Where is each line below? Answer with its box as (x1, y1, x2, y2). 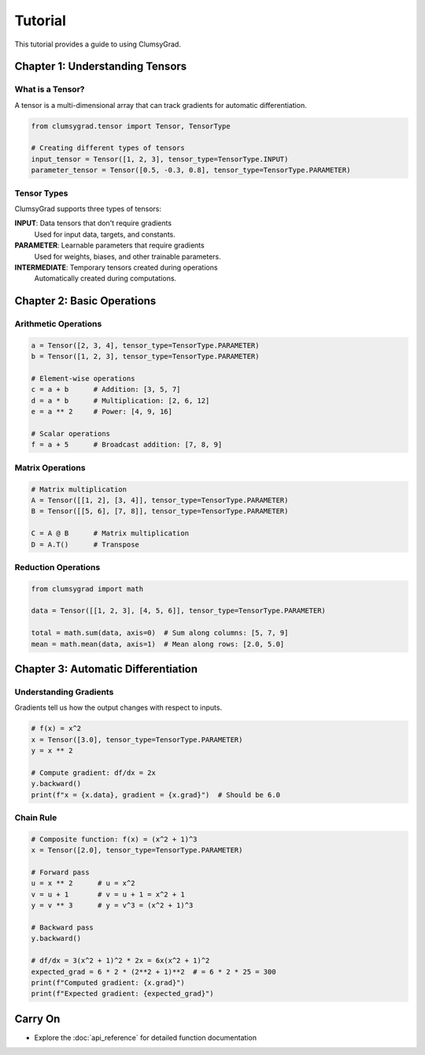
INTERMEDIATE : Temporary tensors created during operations (14, 263, 218, 272)
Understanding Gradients (14, 686, 114, 697)
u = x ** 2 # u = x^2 (31, 879, 135, 888)
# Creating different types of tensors (31, 144, 185, 153)
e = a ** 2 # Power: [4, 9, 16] (31, 407, 173, 416)
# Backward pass (31, 923, 94, 932)
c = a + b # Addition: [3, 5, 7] (31, 385, 181, 394)
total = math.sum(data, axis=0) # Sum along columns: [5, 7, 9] (31, 628, 289, 638)
